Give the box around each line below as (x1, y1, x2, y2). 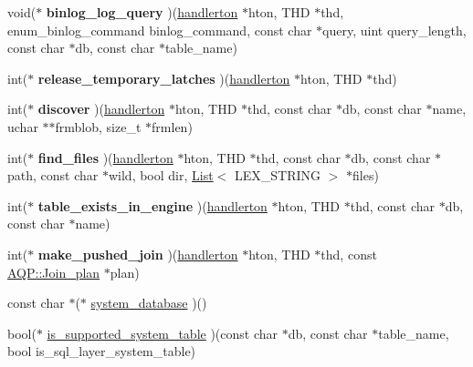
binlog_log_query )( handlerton (46, 3, 238, 21)
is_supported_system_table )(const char (47, 323, 279, 342)
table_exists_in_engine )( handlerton (37, 196, 268, 215)
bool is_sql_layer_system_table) (7, 342, 196, 361)
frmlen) (152, 117, 193, 136)
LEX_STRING (234, 166, 321, 185)
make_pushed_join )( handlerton (37, 244, 238, 263)
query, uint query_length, (322, 20, 467, 39)
